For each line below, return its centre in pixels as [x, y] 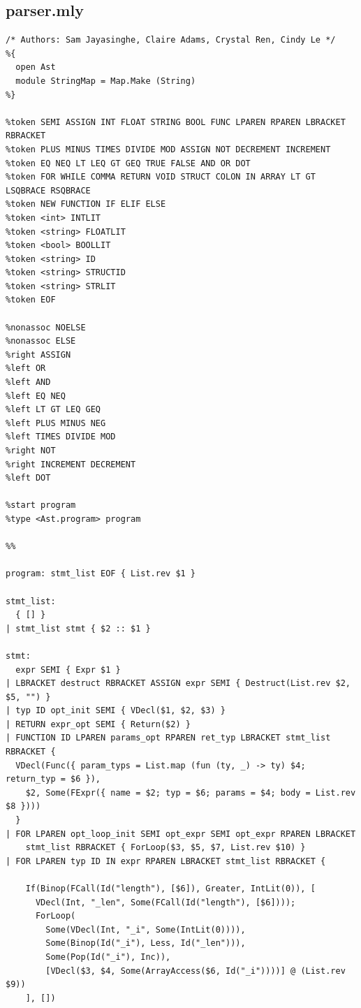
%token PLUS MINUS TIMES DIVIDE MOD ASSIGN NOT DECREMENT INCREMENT [168, 149]
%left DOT [28, 478]
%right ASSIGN [38, 355]
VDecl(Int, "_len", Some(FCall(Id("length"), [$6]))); [165, 902]
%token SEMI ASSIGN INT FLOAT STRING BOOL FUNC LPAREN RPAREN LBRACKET [176, 122]
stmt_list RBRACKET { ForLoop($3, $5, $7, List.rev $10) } [165, 848]
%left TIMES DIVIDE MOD [61, 437]
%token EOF [31, 300]
